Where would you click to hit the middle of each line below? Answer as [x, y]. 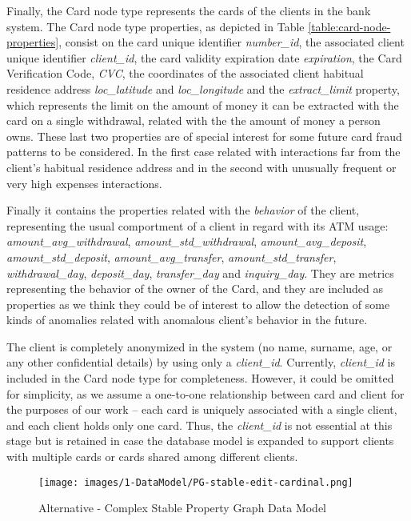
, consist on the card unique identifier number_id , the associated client [231, 42]
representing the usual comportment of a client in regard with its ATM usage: [198, 225]
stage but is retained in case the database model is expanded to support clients [200, 441]
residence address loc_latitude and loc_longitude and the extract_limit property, [203, 88]
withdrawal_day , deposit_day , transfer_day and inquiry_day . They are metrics [200, 273]
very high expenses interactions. [84, 183]
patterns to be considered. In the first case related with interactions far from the [204, 152]
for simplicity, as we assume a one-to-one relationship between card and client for [205, 393]
